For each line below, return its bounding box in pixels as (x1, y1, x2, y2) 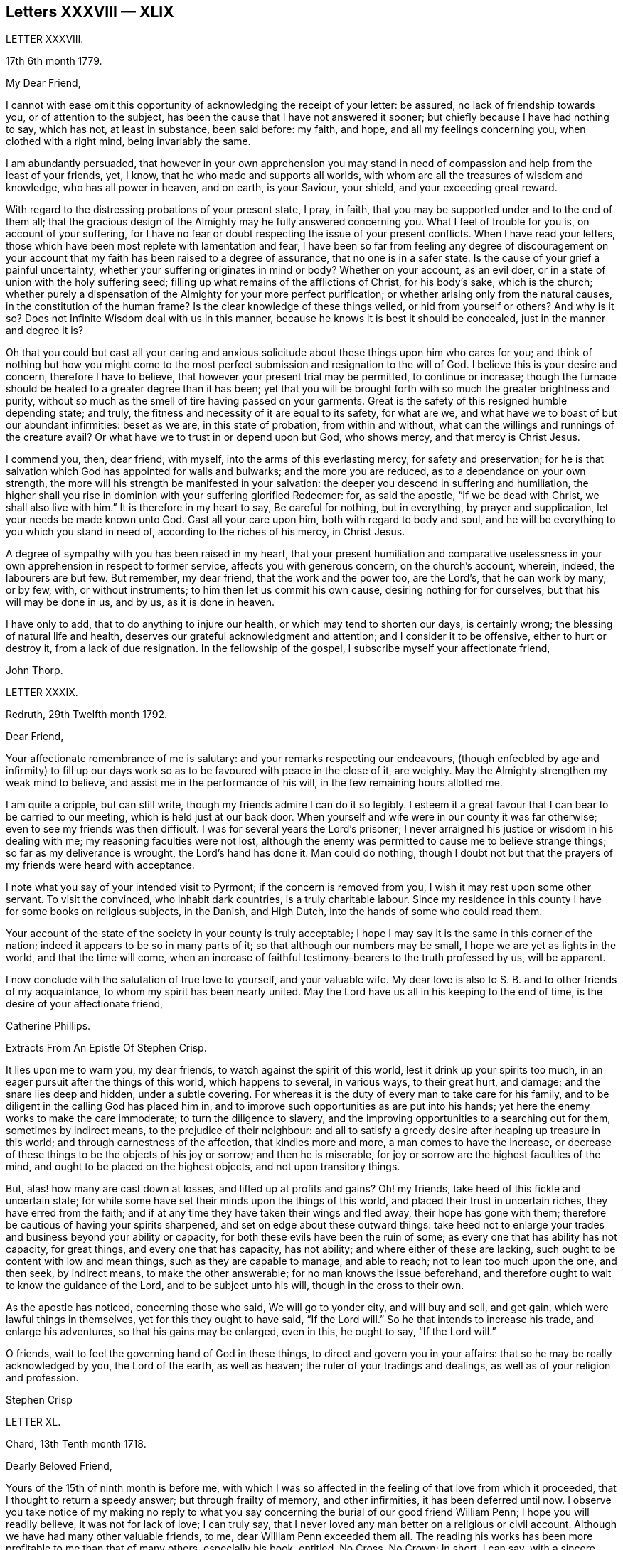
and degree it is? (6, 324, 84, 337)
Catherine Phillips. (6, 1020, 91, 1032)
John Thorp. (6, 664, 63, 677)
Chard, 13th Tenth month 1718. (6, 1438, 147, 1450)
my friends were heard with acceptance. (6, 859, 195, 872)
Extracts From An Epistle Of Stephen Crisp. (6, 1042, 207, 1054)
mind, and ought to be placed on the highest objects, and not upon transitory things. (6, 1160, 400, 1173)
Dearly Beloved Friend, (6, 1460, 112, 1472)
